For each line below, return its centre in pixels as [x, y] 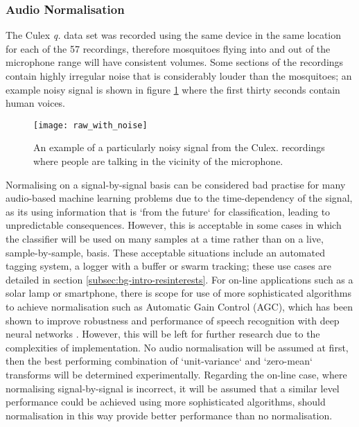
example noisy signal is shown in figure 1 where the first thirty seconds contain [173, 89]
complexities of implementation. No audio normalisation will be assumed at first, [177, 347]
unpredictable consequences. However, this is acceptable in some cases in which [174, 225]
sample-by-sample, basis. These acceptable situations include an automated [165, 252]
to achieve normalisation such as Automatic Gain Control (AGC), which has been [179, 306]
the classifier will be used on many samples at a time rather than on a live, [165, 238]
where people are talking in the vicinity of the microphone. [158, 161]
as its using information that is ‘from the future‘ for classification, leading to [168, 211]
